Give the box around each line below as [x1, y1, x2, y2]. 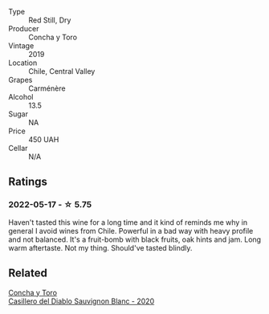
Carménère [28, 84, 66, 93]
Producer [8, 24, 39, 33]
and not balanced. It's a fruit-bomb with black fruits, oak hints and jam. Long [8, 234, 262, 244]
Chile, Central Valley [28, 67, 96, 75]
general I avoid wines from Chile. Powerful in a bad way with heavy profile [8, 226, 254, 235]
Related [8, 267, 48, 280]
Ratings [8, 175, 48, 189]
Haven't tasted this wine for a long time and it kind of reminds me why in [8, 217, 248, 227]
